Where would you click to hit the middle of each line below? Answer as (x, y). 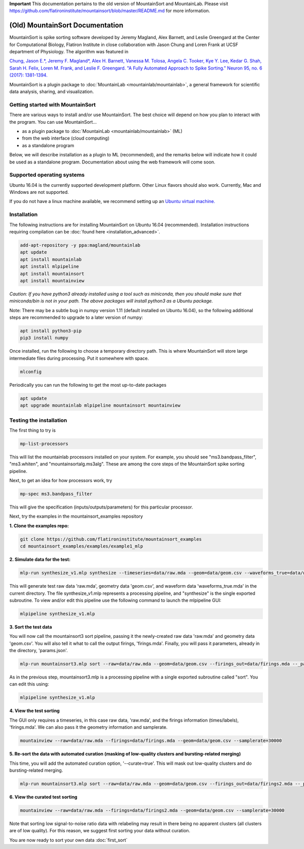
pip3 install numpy (44, 338)
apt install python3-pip (51, 331)
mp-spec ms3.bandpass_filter (56, 494)
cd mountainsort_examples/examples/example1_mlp (82, 546)
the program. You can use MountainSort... (53, 122)
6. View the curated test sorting (43, 797)
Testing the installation (38, 420)
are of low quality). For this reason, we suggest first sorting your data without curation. (100, 831)
